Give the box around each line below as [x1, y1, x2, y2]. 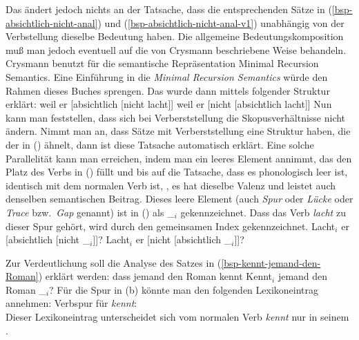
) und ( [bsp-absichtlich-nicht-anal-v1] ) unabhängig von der [97, 15, 345, 30]
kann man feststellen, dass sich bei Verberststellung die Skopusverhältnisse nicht [6, 110, 346, 124]
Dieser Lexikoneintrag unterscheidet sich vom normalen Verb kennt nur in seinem [6, 310, 349, 324]
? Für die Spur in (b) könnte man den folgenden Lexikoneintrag [49, 282, 319, 296]
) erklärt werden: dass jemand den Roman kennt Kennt [38, 269, 273, 283]
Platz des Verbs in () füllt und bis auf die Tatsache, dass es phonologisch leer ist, [6, 164, 348, 179]
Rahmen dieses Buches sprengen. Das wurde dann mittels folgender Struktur [6, 83, 330, 97]
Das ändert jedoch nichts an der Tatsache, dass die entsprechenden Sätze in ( [6, 2, 332, 16]
